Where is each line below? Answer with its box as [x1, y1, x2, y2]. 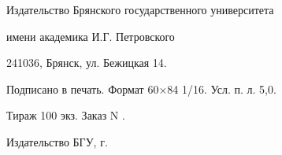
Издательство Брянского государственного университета [6, 2, 274, 17]
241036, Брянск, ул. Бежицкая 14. [6, 54, 167, 71]
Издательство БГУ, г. [6, 133, 108, 149]
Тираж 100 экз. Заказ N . [6, 107, 125, 124]
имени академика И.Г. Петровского [6, 28, 175, 44]
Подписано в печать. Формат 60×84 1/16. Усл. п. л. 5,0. [6, 80, 276, 97]
